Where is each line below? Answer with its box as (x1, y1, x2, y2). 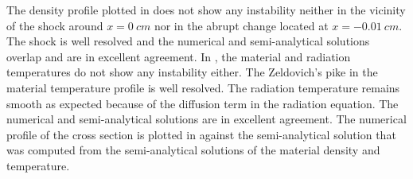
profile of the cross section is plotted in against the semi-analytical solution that (6, 126, 396, 142)
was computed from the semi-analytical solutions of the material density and (6, 142, 380, 158)
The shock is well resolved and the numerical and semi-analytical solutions (6, 33, 370, 49)
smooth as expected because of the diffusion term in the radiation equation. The (6, 95, 399, 111)
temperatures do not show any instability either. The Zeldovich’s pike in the (6, 64, 378, 80)
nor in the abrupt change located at (154, 17, 329, 33)
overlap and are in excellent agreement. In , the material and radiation (6, 48, 351, 64)
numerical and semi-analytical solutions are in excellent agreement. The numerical (6, 111, 407, 127)
